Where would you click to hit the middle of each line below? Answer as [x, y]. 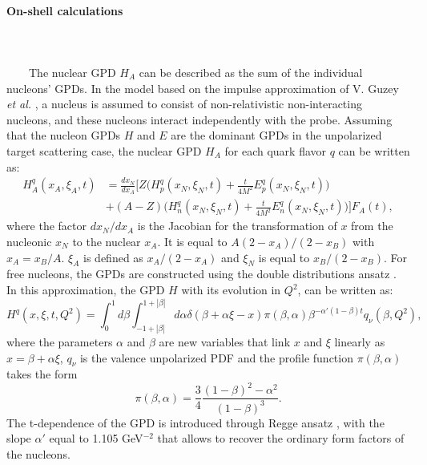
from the [372, 226]
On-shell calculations [65, 10]
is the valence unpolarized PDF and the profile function [216, 357]
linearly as [360, 341]
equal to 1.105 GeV [96, 438]
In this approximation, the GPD [86, 290]
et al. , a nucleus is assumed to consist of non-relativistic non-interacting [184, 104]
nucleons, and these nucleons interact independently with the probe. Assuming [199, 119]
